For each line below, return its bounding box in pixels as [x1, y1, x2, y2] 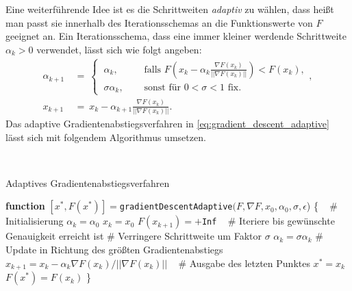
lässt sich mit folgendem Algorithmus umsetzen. [5, 129, 206, 144]
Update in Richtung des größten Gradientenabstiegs [5, 242, 223, 257]
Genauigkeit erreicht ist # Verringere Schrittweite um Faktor [5, 229, 262, 243]
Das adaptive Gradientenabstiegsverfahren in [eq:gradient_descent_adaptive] [5, 116, 329, 131]
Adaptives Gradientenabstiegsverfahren [5, 175, 170, 190]
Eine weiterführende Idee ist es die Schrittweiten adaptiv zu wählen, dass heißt [5, 2, 334, 16]
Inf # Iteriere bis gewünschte [201, 214, 335, 228]
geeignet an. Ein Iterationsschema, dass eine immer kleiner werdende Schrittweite [5, 29, 347, 43]
